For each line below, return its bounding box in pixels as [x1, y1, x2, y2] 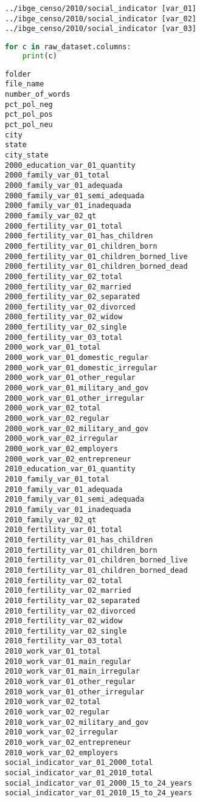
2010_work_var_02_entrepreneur [5, 738, 131, 747]
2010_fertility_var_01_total [5, 525, 123, 534]
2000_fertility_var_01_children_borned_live [5, 252, 188, 261]
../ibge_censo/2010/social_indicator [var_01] [5, 4, 196, 13]
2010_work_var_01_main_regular [5, 657, 131, 666]
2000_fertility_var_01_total [5, 221, 123, 230]
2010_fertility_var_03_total [5, 637, 123, 646]
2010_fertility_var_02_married [5, 586, 131, 595]
